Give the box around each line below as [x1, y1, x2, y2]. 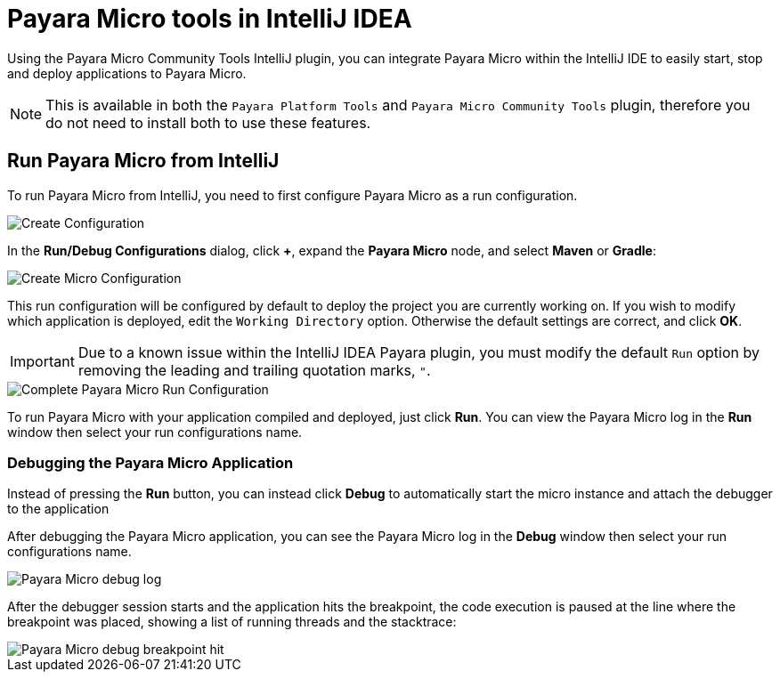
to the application [7, 501, 110, 517]
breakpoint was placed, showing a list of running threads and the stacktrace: [7, 614, 457, 630]
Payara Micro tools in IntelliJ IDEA [7, 4, 412, 34]
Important [10, 352, 75, 370]
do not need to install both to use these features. [45, 113, 371, 132]
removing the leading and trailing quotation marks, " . [77, 360, 431, 379]
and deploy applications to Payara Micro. [7, 65, 247, 81]
